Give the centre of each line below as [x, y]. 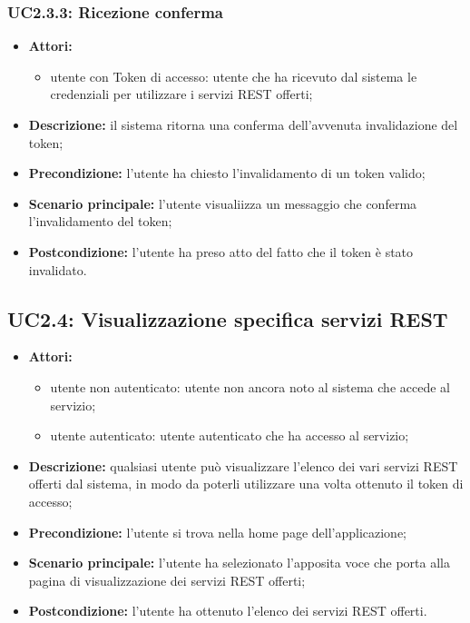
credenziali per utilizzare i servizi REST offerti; [181, 94]
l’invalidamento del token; [100, 221]
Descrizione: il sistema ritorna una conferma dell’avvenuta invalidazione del [243, 124]
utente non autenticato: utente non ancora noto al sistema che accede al [250, 386]
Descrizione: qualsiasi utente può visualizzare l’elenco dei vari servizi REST [243, 465]
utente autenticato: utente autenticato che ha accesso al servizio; [230, 435]
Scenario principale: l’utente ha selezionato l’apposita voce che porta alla [239, 563]
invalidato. [58, 269]
